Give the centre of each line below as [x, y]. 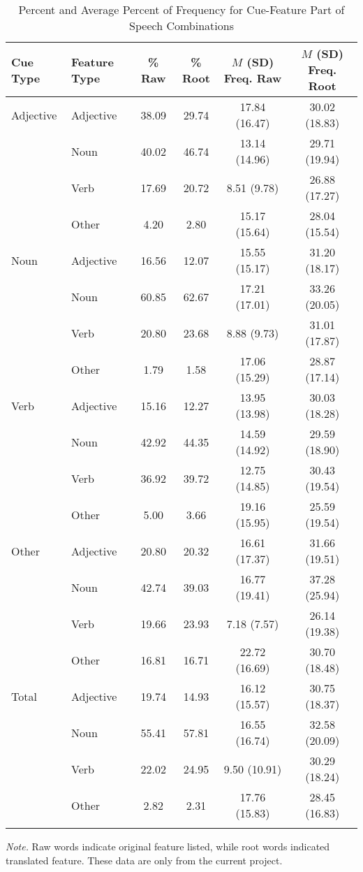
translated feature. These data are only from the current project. [144, 860]
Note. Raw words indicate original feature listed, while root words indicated [168, 846]
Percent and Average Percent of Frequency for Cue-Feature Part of [181, 9]
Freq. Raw [253, 78]
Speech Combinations [181, 26]
